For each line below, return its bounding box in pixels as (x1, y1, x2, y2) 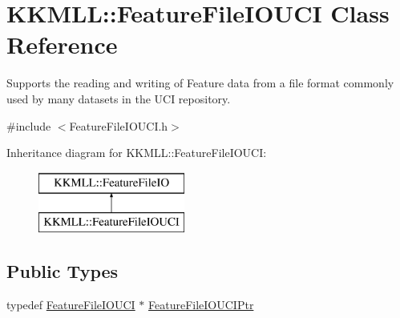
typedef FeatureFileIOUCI (6, 296, 135, 313)
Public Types (6, 259, 119, 284)
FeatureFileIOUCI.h (69, 117, 168, 134)
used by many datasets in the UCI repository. (6, 90, 231, 107)
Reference (6, 28, 118, 61)
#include (6, 117, 51, 134)
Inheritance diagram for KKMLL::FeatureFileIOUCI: (6, 144, 267, 161)
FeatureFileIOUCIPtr (148, 296, 254, 313)
